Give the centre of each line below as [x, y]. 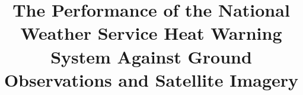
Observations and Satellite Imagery [151, 79]
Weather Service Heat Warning [151, 33]
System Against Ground [151, 56]
